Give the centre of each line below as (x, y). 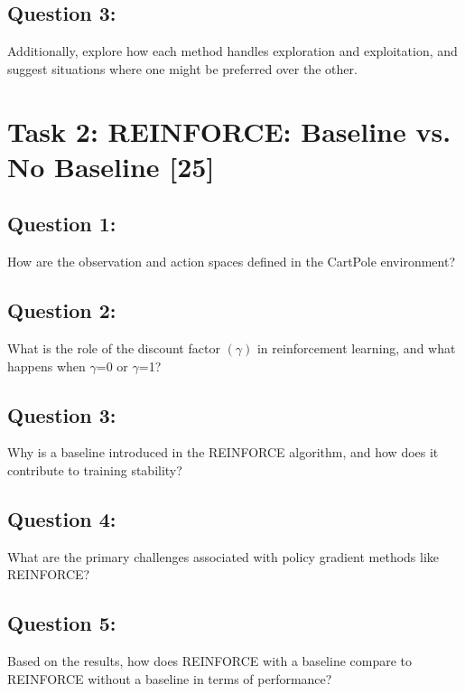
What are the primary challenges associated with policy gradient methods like (223, 556)
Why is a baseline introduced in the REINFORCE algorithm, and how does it (223, 452)
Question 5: (62, 623)
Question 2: (62, 310)
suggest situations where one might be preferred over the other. (182, 68)
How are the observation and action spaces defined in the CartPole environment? (232, 262)
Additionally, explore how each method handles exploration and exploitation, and (232, 51)
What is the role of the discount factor (114, 347)
